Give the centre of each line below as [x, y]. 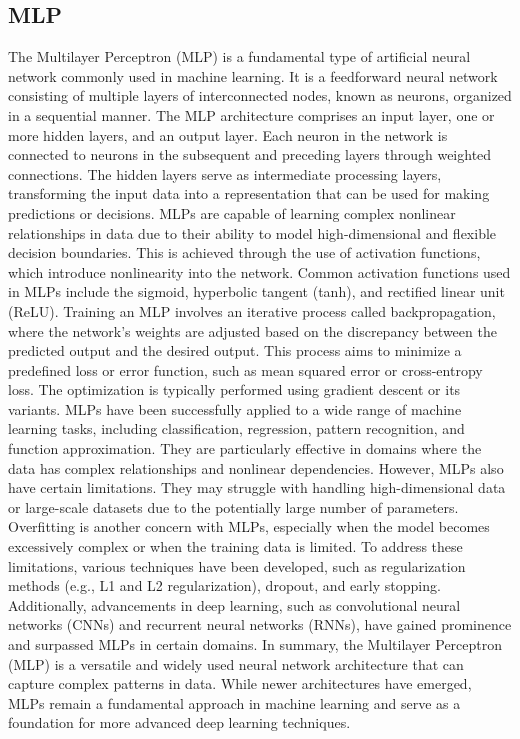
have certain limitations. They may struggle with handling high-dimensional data [257, 487]
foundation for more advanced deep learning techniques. [179, 722]
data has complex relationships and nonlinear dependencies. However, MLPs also [256, 467]
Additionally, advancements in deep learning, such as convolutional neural [234, 604]
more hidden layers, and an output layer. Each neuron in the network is [228, 134]
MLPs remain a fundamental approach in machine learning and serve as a [234, 702]
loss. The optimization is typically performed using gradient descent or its [234, 389]
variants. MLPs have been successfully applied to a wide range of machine [235, 408]
